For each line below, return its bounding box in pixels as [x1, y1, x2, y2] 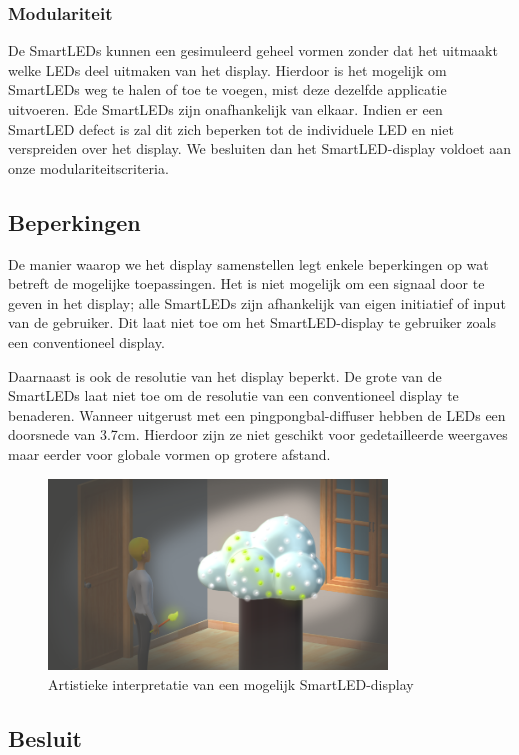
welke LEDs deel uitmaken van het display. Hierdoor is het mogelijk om [8, 59, 447, 80]
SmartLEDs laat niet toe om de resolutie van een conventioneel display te [8, 385, 459, 406]
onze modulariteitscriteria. [8, 157, 169, 178]
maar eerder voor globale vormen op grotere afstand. [8, 443, 331, 464]
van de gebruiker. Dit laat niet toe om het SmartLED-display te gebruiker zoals [8, 312, 497, 333]
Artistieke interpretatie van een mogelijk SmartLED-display [48, 673, 414, 694]
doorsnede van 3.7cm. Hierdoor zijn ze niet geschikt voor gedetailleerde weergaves [8, 424, 508, 445]
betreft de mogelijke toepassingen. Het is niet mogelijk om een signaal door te [8, 273, 485, 294]
